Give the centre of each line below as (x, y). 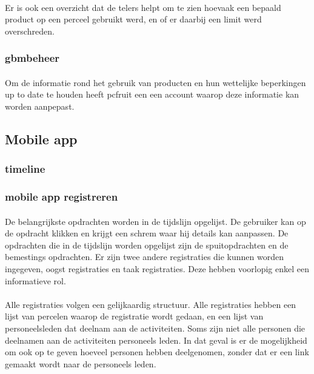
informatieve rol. (35, 280)
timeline (25, 169)
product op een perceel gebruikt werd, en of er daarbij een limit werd (133, 19)
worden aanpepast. (40, 106)
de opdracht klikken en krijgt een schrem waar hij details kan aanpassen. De (147, 233)
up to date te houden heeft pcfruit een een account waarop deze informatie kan (152, 94)
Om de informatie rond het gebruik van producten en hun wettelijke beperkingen (155, 82)
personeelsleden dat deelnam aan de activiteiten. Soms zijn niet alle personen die (155, 328)
